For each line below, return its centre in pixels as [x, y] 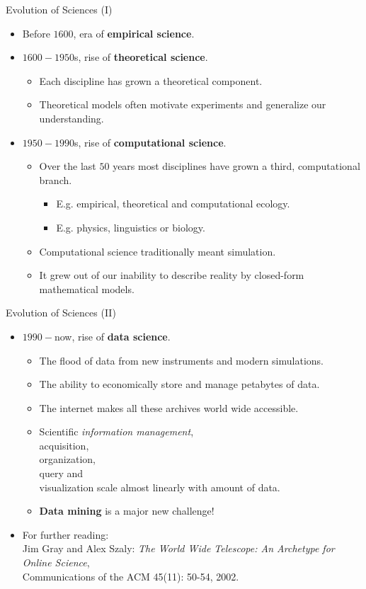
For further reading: [65, 534]
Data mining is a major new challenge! [127, 511]
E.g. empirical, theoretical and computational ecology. [173, 204]
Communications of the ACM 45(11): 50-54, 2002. [131, 576]
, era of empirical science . [134, 33]
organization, [67, 459]
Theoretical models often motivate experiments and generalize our [183, 104]
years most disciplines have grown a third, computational [236, 166]
